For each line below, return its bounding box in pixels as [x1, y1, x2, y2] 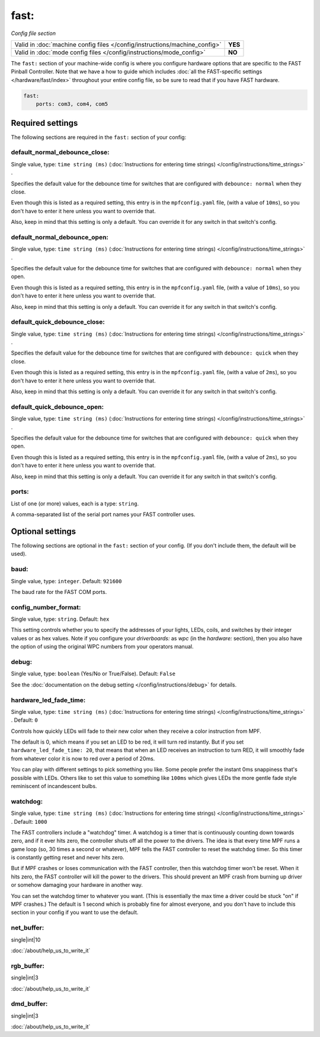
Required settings [11, 118, 78, 128]
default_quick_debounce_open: [11, 403, 104, 411]
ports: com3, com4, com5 [36, 101, 108, 108]
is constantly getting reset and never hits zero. [11, 854, 124, 861]
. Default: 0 [11, 716, 38, 724]
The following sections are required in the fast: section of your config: [11, 134, 187, 141]
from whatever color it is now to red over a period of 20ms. [11, 755, 155, 762]
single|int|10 [11, 936, 41, 943]
